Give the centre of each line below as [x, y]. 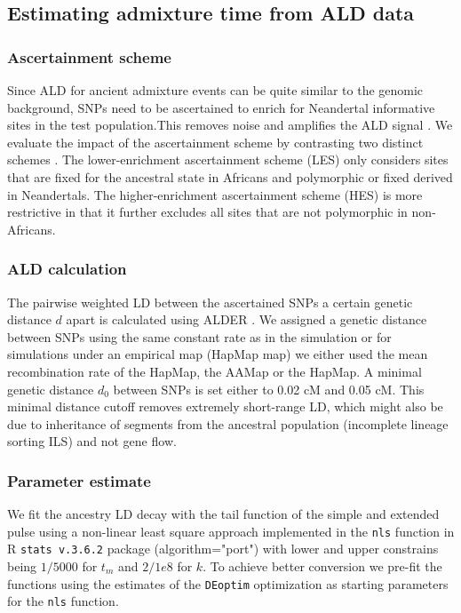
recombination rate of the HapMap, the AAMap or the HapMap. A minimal [215, 371]
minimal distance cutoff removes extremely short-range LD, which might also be [225, 406]
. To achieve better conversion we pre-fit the [322, 566]
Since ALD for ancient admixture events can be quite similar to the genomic [215, 90]
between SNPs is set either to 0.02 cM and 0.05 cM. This [269, 389]
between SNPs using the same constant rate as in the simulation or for [199, 336]
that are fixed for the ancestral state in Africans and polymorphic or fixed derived [230, 176]
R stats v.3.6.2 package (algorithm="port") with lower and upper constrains [223, 549]
